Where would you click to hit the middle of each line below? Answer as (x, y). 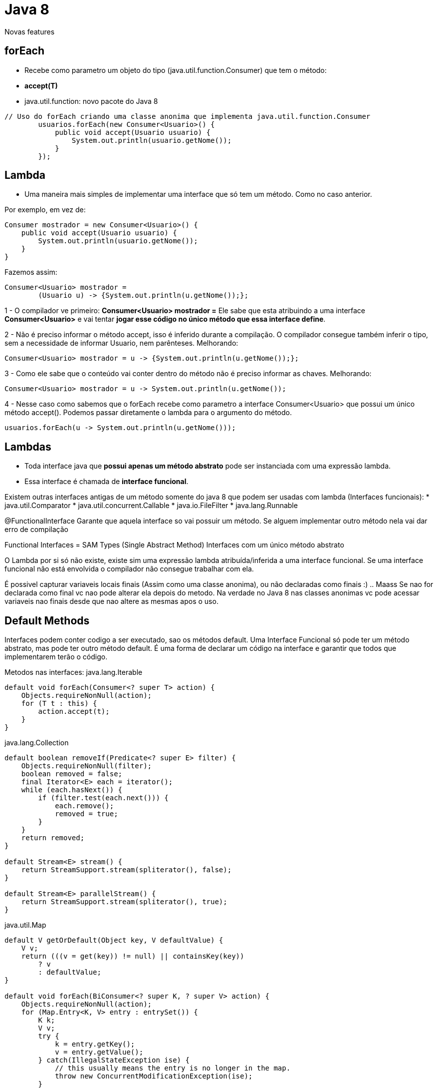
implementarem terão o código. (56, 657)
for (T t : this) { (59, 704)
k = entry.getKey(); (95, 1044)
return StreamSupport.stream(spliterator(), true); (124, 902)
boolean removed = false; (72, 774)
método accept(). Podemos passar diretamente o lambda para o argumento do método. (148, 413)
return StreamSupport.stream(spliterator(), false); (126, 870)
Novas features (30, 31)
